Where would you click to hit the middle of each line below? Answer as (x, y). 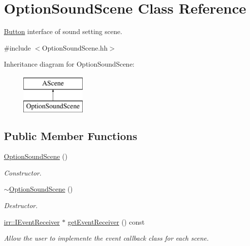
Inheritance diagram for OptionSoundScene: (69, 64)
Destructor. (21, 205)
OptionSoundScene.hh (75, 47)
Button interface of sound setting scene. (63, 31)
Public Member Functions (71, 136)
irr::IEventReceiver (32, 221)
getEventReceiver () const (106, 221)
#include (18, 47)
